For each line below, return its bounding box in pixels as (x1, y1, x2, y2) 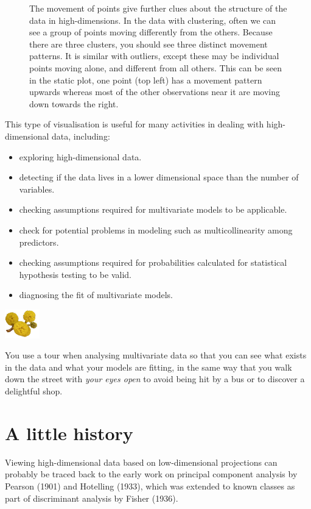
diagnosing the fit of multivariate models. (19, 288, 173, 301)
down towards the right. (29, 97, 119, 110)
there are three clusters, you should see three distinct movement (29, 37, 268, 50)
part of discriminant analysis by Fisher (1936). (5, 491, 178, 504)
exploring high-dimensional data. (19, 150, 142, 163)
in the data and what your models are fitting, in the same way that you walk (5, 360, 292, 373)
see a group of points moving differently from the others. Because (29, 26, 273, 38)
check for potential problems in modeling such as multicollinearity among (19, 223, 293, 236)
